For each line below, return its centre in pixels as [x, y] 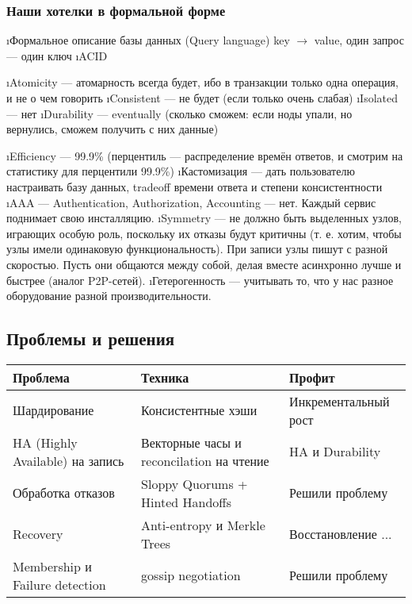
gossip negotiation [191, 575]
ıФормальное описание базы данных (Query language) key [148, 40]
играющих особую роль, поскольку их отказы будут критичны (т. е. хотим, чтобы [204, 233]
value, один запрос [359, 40]
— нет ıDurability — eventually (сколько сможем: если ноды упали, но [179, 113]
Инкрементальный [340, 401]
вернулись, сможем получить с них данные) [113, 129]
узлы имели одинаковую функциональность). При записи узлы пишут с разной [197, 249]
